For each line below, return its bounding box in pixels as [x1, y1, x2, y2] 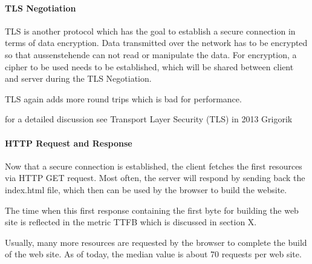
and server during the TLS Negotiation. [5, 72, 152, 85]
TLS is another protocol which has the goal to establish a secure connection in [5, 24, 296, 37]
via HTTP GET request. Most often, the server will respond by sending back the [5, 171, 305, 184]
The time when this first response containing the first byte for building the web [5, 203, 299, 216]
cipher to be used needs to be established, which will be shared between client [5, 60, 294, 73]
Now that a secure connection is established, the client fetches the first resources [5, 159, 302, 172]
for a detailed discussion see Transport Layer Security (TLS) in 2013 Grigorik [5, 113, 293, 125]
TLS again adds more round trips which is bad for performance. [5, 92, 242, 105]
